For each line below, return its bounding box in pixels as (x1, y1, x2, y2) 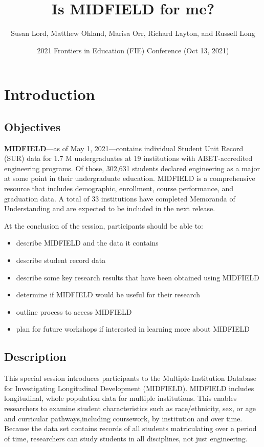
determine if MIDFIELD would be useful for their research (16, 289, 200, 300)
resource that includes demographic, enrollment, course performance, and (4, 183, 234, 194)
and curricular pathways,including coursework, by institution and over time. (4, 413, 243, 423)
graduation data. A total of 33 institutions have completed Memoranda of (4, 193, 235, 204)
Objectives (4, 118, 61, 134)
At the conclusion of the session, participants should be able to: (4, 220, 204, 231)
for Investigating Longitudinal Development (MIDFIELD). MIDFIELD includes (4, 382, 254, 393)
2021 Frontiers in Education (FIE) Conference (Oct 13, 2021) (37, 45, 229, 55)
